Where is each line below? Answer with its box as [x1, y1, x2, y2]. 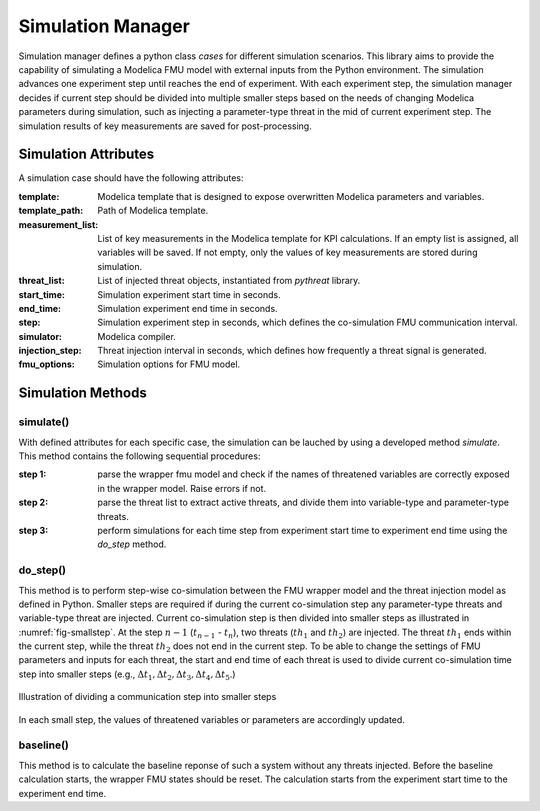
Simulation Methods [18, 385, 147, 402]
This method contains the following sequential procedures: [18, 450, 261, 462]
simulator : [18, 330, 63, 342]
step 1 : [18, 468, 47, 480]
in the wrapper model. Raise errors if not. [97, 482, 267, 494]
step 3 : [18, 524, 49, 536]
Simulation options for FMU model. [97, 358, 241, 370]
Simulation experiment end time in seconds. [97, 302, 279, 314]
